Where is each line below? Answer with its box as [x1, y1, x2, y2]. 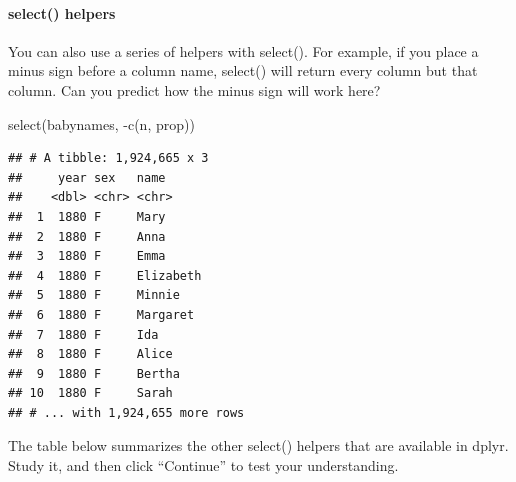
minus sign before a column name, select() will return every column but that [8, 60, 478, 81]
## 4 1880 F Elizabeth [8, 268, 202, 283]
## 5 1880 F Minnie [8, 288, 180, 303]
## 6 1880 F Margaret [8, 307, 195, 322]
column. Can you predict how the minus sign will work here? [8, 79, 381, 100]
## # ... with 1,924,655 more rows [8, 405, 245, 420]
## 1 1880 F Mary [8, 209, 166, 224]
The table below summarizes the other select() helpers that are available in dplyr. [8, 435, 509, 456]
